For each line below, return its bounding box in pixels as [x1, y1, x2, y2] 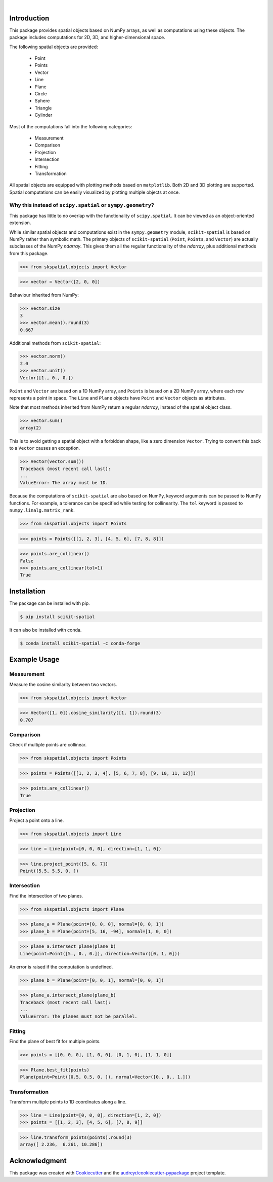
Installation [9, 587, 45, 595]
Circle [34, 91, 48, 97]
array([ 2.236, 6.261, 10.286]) [20, 1141, 103, 1148]
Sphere [34, 98, 50, 104]
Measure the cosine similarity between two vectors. [9, 681, 117, 687]
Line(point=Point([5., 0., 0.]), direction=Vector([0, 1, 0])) [20, 951, 180, 956]
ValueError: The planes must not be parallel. [20, 1014, 138, 1019]
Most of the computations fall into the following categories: [9, 123, 132, 129]
